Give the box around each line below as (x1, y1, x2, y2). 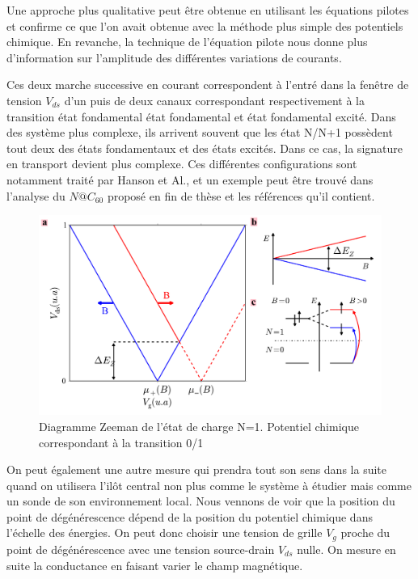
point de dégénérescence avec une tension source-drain (6, 540, 275, 557)
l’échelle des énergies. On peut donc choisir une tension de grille (6, 524, 323, 541)
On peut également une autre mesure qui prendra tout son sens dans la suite (6, 461, 386, 478)
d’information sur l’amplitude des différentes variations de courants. (6, 49, 342, 66)
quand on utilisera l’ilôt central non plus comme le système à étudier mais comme (6, 476, 412, 493)
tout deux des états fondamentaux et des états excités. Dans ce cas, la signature (6, 139, 403, 156)
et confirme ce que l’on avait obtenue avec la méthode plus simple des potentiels (6, 17, 403, 34)
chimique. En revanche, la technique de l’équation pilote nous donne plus (6, 33, 368, 50)
